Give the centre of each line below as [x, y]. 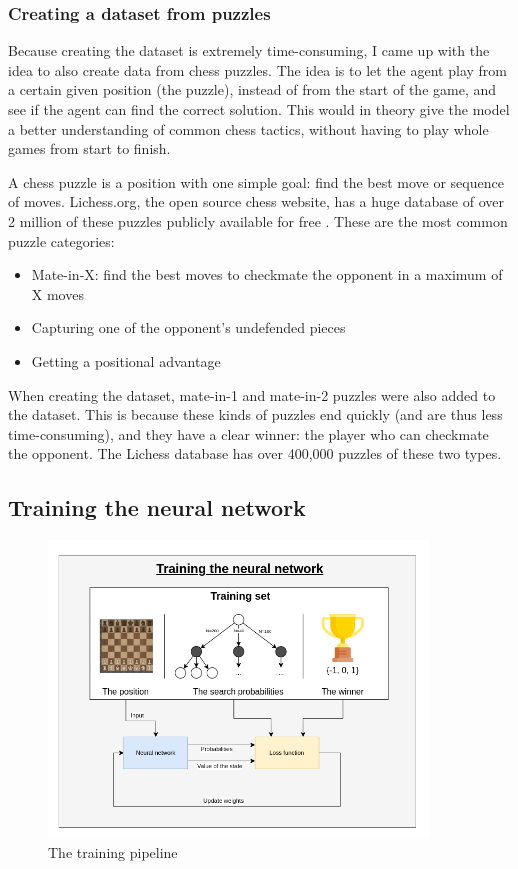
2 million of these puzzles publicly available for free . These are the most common [258, 220]
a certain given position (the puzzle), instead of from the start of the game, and [252, 89]
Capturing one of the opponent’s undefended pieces [188, 327]
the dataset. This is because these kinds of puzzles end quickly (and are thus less [255, 414]
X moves [57, 293]
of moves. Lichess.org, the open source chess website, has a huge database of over [256, 201]
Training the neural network [157, 507]
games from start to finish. [89, 148]
